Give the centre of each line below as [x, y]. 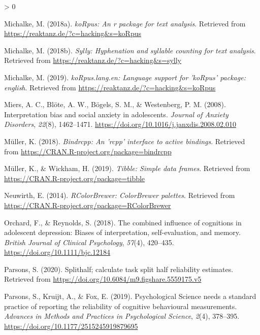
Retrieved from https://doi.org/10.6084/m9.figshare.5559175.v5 [103, 279]
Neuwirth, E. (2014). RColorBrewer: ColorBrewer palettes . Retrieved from [120, 195]
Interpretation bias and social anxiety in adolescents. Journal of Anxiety [116, 114]
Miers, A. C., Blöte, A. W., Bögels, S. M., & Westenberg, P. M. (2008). [115, 104]
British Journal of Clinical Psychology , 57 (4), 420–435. [89, 242]
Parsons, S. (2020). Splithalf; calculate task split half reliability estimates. [119, 269]
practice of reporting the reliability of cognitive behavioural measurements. [121, 306]
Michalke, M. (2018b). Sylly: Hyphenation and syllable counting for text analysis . [130, 50]
